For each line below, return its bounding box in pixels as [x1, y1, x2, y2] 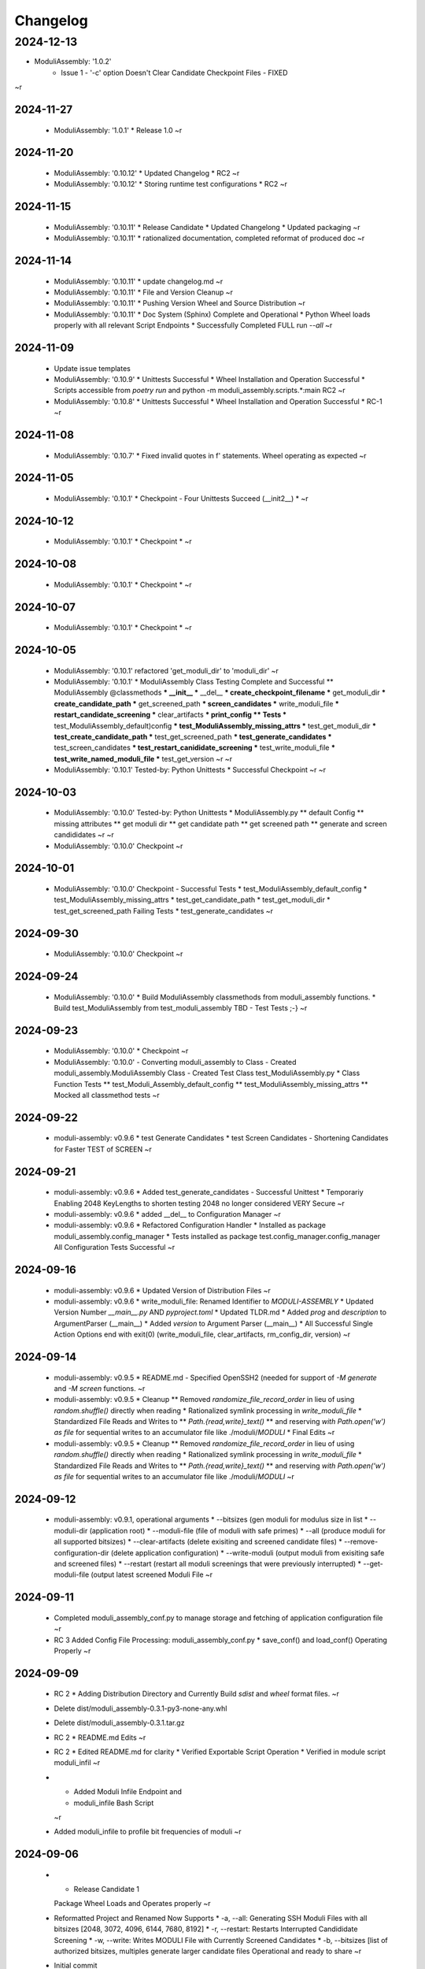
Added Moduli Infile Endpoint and [73, 1787, 183, 1797]
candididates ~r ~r [54, 830, 114, 840]
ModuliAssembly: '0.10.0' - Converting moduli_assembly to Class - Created [54, 1057, 297, 1066]
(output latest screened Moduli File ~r [91, 1570, 213, 1579]
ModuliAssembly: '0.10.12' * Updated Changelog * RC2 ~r [54, 168, 240, 177]
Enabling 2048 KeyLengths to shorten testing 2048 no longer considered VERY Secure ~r [54, 1198, 346, 1208]
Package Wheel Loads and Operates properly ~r [54, 1899, 212, 1908]
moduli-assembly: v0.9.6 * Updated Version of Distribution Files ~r [54, 1285, 272, 1295]
